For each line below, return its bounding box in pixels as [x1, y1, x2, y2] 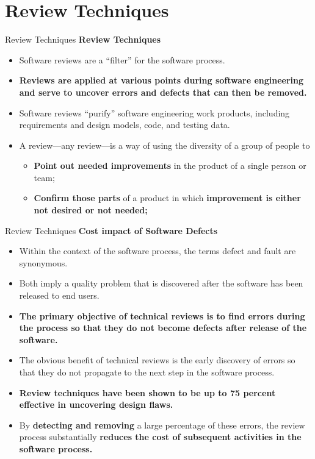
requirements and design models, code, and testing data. [19, 118, 230, 131]
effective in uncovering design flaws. [19, 398, 173, 411]
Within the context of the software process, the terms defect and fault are [19, 244, 296, 257]
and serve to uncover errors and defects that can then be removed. [19, 85, 307, 98]
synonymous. [19, 256, 68, 269]
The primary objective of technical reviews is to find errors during [19, 309, 305, 322]
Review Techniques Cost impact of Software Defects [5, 224, 218, 237]
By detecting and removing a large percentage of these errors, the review [19, 418, 305, 431]
